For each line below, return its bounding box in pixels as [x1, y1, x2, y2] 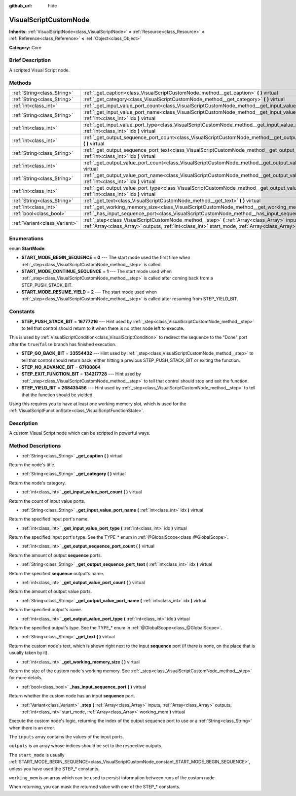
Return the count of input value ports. [9, 498, 86, 504]
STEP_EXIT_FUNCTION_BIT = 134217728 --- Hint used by [21, 371, 142, 377]
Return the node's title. [9, 461, 56, 468]
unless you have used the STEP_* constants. [9, 765, 100, 771]
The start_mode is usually [9, 752, 65, 758]
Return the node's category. [9, 480, 66, 485]
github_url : [9, 3, 32, 8]
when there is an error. [9, 725, 55, 730]
